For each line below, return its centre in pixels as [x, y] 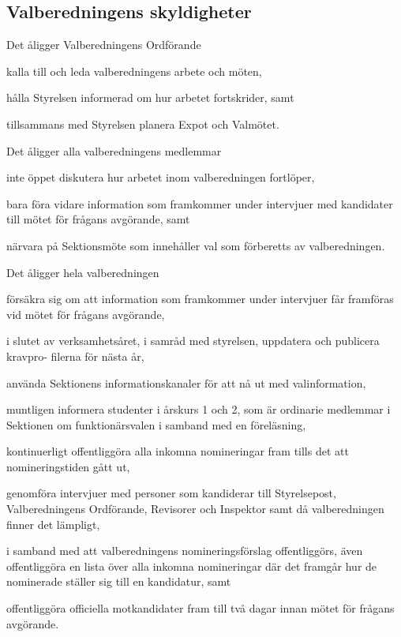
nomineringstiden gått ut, [68, 466]
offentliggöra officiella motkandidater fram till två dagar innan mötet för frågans [200, 608]
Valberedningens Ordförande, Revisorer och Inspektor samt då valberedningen [195, 509]
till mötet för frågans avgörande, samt [98, 219]
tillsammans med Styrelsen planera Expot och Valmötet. [143, 124]
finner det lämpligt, [53, 524]
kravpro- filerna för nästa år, [75, 356]
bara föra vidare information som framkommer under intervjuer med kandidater [200, 203]
